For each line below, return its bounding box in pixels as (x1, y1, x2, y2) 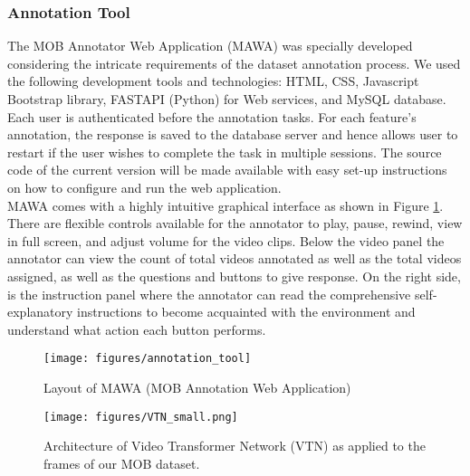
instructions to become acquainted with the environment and (77, 302, 416, 321)
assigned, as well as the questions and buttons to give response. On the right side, (7, 266, 461, 285)
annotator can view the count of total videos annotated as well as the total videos (7, 249, 462, 268)
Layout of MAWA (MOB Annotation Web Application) (43, 377, 351, 396)
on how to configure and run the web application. (7, 177, 282, 196)
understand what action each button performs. (7, 319, 266, 338)
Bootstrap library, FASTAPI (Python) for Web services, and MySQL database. (7, 90, 446, 108)
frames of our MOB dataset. (43, 453, 200, 472)
